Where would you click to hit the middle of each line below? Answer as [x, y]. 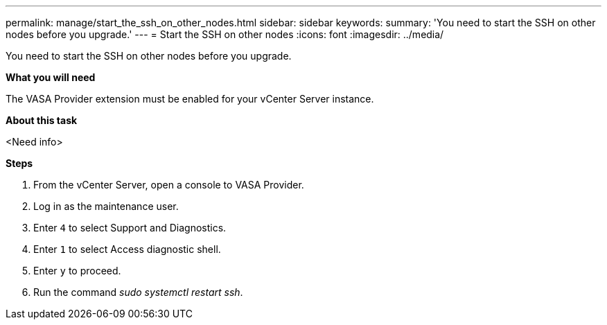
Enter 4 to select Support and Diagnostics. [130, 228]
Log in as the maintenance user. [106, 206]
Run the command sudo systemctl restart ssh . [138, 292]
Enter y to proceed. [77, 271]
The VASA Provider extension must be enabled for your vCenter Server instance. [190, 99]
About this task [42, 120]
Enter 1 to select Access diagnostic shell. [127, 249]
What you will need [51, 77]
